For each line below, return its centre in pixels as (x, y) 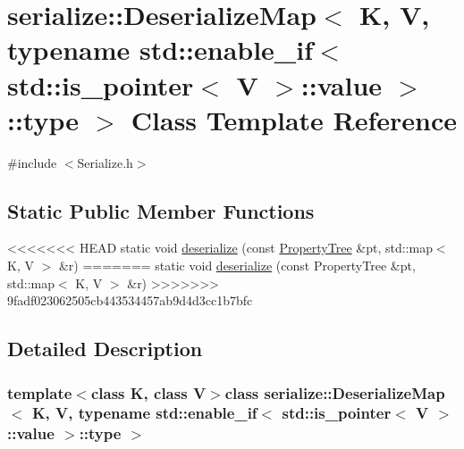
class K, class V (148, 392)
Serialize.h (105, 162)
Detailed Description (105, 349)
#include (32, 162)
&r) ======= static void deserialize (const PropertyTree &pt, (237, 266)
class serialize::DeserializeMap (335, 392)
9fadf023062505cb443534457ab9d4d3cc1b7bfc (130, 300)
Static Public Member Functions (161, 210)
